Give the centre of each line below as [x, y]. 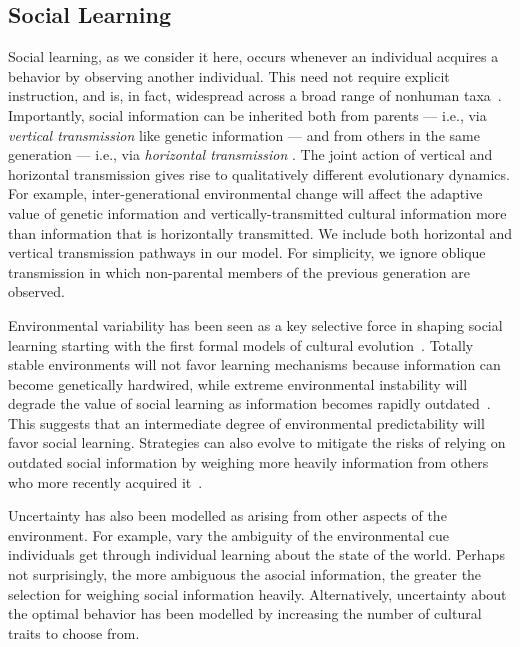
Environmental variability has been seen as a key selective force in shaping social [255, 324]
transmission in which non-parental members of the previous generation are [239, 271]
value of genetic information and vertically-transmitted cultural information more [257, 212]
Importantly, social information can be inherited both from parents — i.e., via [247, 114]
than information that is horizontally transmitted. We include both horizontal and [260, 232]
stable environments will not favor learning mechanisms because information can [254, 364]
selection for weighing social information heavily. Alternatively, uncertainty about [257, 593]
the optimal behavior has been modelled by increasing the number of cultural [245, 613]
